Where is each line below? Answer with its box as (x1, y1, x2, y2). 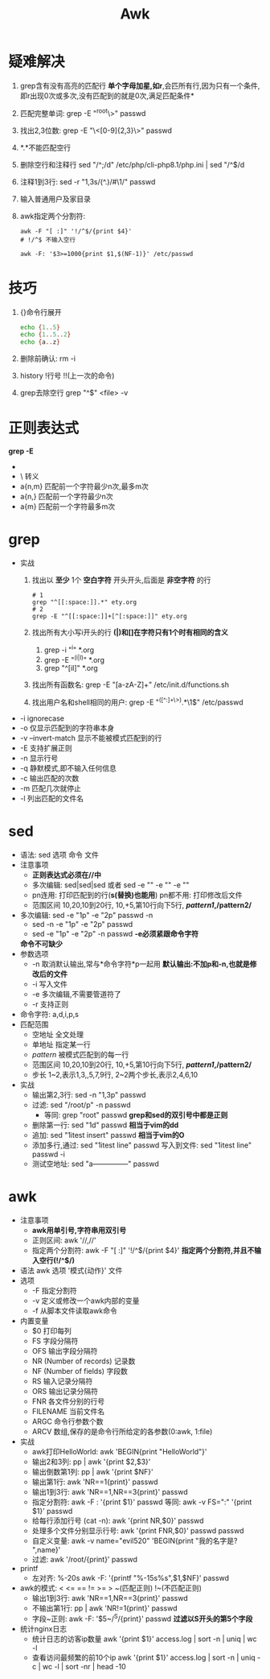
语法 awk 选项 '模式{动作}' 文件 (19, 1265, 123, 1275)
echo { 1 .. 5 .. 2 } (19, 331, 72, 339)
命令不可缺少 (19, 939, 63, 949)
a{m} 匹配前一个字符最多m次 (19, 502, 116, 511)
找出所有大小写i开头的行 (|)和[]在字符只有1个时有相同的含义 (31, 627, 229, 637)
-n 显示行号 (19, 754, 59, 763)
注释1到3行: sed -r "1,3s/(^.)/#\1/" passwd (19, 176, 156, 186)
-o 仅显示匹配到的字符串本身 (19, 723, 115, 733)
